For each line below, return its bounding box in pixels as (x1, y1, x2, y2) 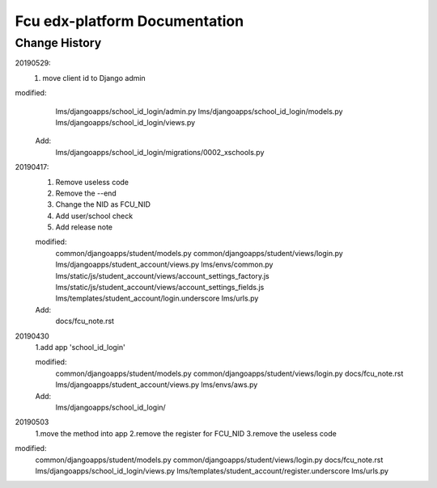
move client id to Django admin (42, 73, 146, 82)
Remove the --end (55, 188, 117, 198)
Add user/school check (55, 211, 134, 221)
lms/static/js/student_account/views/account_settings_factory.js (55, 271, 270, 280)
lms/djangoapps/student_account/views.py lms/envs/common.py (55, 259, 274, 270)
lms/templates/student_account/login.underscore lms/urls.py (55, 293, 259, 303)
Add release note (55, 222, 113, 232)
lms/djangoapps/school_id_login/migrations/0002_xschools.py (55, 147, 265, 157)
